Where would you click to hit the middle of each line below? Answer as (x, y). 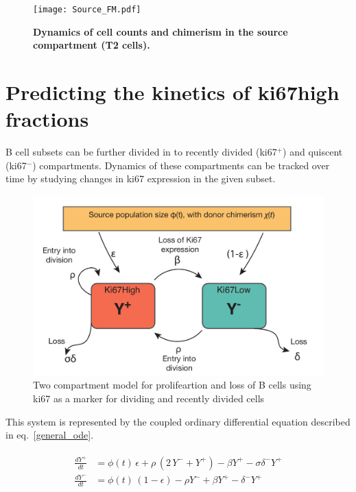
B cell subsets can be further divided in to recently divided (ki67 (141, 152)
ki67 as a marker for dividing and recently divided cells (149, 398)
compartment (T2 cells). (92, 45)
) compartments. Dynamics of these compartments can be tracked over (181, 165)
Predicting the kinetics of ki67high (173, 92)
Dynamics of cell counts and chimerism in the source (161, 31)
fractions (47, 119)
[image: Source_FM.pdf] (87, 10)
